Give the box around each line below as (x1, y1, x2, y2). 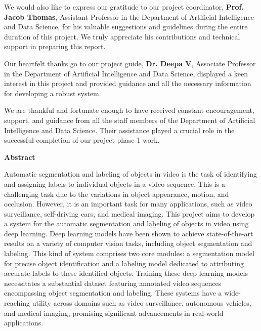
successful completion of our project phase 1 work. (4, 135, 160, 145)
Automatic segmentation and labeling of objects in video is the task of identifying (4, 169, 257, 179)
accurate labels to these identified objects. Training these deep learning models (4, 268, 248, 278)
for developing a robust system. (4, 88, 101, 98)
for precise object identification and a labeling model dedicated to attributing (4, 258, 244, 268)
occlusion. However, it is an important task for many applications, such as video (4, 198, 252, 209)
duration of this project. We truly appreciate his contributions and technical (4, 31, 240, 42)
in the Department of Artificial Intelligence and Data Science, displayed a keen (4, 68, 248, 78)
